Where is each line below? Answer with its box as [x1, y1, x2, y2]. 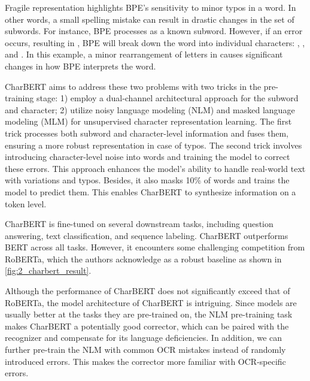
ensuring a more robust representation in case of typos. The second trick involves [5, 138, 302, 151]
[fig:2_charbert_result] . [5, 264, 92, 277]
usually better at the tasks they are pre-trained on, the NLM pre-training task [5, 308, 293, 320]
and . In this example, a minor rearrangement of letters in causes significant [5, 48, 283, 61]
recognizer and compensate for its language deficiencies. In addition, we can [5, 331, 282, 344]
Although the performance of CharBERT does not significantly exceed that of [5, 285, 290, 297]
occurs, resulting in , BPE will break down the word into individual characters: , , [5, 36, 305, 49]
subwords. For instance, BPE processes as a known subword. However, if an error [5, 25, 303, 37]
